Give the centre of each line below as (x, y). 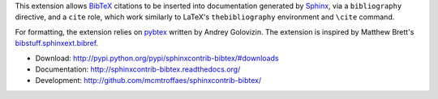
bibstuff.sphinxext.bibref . (57, 43)
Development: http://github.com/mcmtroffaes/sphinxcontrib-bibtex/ (148, 80)
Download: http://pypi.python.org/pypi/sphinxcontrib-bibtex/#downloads (157, 58)
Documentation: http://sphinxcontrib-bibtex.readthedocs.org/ (138, 69)
